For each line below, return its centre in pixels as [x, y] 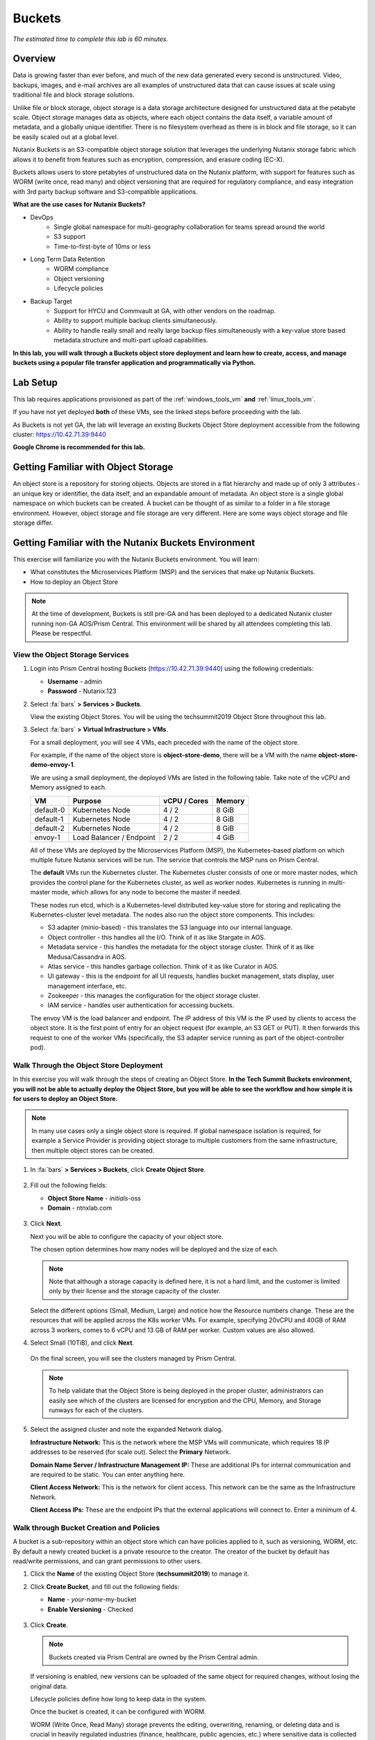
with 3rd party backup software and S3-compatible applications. [105, 191]
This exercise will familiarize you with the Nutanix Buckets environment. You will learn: [136, 559]
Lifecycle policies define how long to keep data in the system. [118, 1699]
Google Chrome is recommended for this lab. [79, 447]
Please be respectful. [62, 633]
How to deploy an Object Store [74, 582]
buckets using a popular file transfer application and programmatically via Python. [134, 363]
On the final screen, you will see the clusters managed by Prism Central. [133, 1359]
